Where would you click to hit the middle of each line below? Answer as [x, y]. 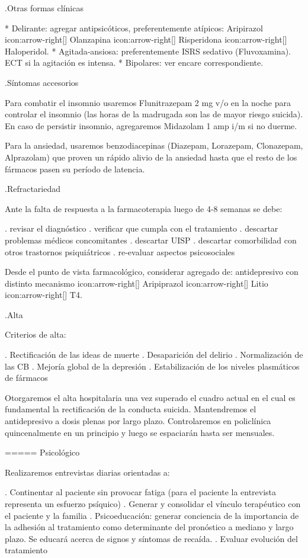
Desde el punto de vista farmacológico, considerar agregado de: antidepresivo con [152, 272]
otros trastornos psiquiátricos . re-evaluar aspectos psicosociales [120, 251]
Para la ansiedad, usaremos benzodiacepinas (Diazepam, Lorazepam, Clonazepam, [154, 145]
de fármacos [26, 378]
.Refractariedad [33, 189]
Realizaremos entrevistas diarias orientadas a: [87, 472]
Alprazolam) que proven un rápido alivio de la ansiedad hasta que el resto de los [151, 157]
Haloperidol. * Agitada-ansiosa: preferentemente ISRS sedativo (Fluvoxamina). [148, 51]
